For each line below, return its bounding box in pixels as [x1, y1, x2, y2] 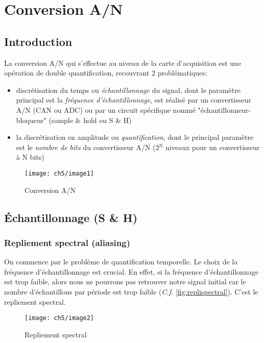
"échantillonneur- [198, 104, 251, 115]
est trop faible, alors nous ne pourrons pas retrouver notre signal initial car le [4, 276, 246, 287]
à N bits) [16, 152, 44, 162]
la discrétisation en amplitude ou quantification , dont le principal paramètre [16, 132, 254, 142]
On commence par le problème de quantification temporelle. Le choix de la [4, 256, 238, 267]
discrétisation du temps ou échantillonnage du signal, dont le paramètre [16, 84, 241, 95]
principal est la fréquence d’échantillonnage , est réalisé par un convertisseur [16, 94, 251, 105]
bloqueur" [16, 114, 46, 125]
